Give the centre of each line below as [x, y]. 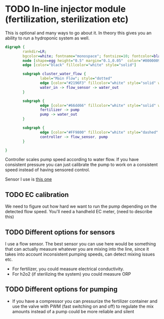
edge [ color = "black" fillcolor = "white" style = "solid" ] [80, 65]
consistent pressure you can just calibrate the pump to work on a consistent [81, 165]
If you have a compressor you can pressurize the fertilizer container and [85, 301]
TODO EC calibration [37, 194]
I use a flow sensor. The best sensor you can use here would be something [81, 244]
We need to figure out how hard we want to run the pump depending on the [81, 206]
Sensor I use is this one [29, 179]
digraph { [15, 47]
